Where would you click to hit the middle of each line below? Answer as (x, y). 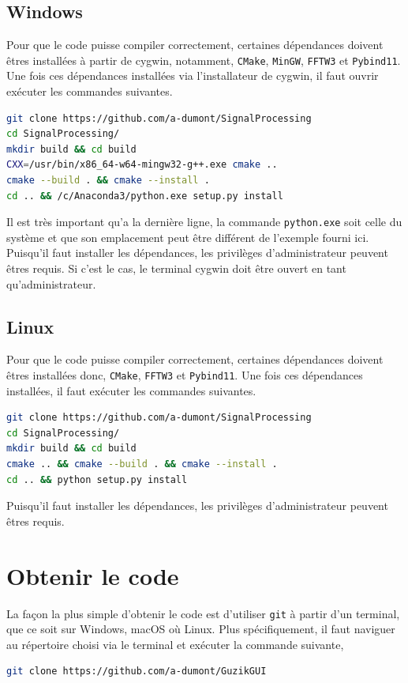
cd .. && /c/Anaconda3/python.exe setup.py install (145, 196)
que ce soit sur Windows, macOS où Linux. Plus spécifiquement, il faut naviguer (201, 629)
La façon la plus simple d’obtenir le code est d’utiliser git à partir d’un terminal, (203, 613)
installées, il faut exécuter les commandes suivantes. (131, 390)
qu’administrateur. (51, 283)
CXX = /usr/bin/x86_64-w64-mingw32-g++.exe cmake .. (142, 165)
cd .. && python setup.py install (97, 479)
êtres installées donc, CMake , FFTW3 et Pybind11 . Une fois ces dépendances (185, 375)
